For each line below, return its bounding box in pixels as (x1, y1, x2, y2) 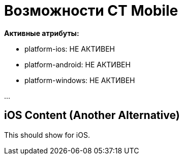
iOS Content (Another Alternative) (4, 109, 180, 122)
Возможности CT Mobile (4, 2, 178, 19)
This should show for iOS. (4, 130, 90, 139)
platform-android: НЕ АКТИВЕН (24, 60, 131, 69)
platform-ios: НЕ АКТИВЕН (24, 44, 115, 53)
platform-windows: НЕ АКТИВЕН (24, 75, 135, 85)
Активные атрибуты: (4, 28, 79, 37)
